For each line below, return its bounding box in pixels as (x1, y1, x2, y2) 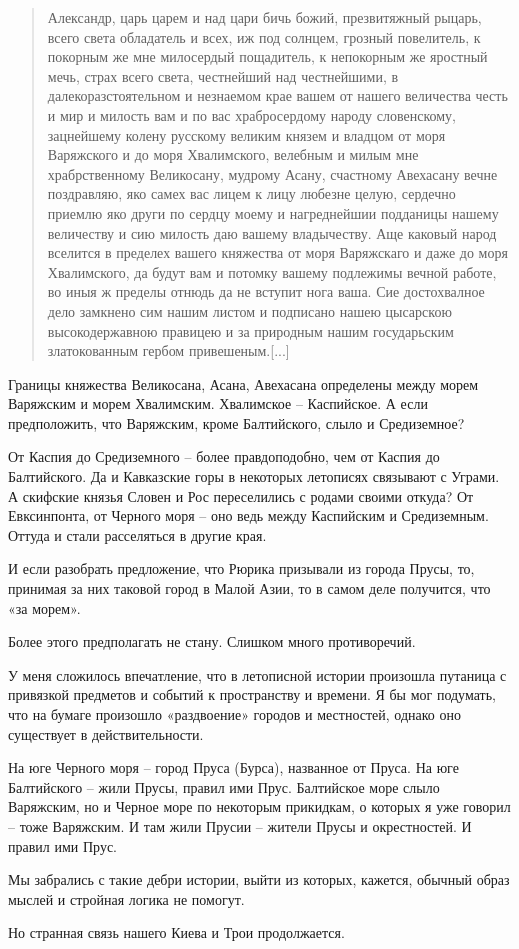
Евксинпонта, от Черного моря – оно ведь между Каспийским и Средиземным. (8, 505, 489, 526)
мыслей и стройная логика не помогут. (8, 888, 245, 909)
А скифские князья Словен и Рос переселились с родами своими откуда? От (8, 485, 474, 506)
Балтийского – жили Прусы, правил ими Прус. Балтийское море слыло (8, 776, 440, 797)
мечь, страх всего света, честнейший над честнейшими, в (47, 65, 399, 86)
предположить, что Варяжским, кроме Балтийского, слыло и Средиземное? (8, 412, 465, 433)
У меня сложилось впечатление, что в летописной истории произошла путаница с (8, 664, 507, 685)
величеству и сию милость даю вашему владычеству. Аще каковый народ (47, 222, 497, 243)
